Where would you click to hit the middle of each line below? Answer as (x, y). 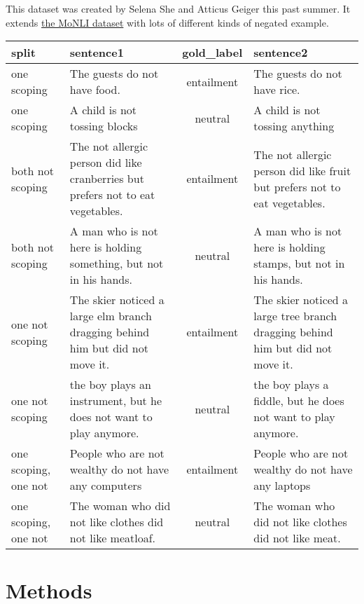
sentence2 (281, 53)
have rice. (277, 90)
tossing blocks (104, 126)
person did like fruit (302, 170)
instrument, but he (116, 401)
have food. (95, 90)
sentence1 (97, 53)
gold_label (212, 53)
